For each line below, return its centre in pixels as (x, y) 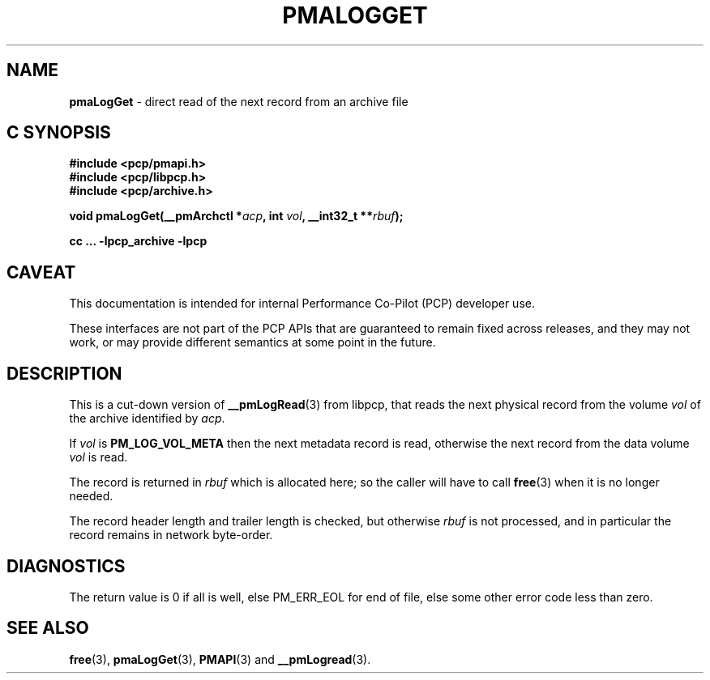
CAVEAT (41, 272)
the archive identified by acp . (147, 419)
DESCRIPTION (64, 373)
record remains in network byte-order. (171, 535)
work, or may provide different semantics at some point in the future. (252, 342)
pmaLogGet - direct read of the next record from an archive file (239, 101)
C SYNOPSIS (59, 133)
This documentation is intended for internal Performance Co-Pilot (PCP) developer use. (302, 304)
